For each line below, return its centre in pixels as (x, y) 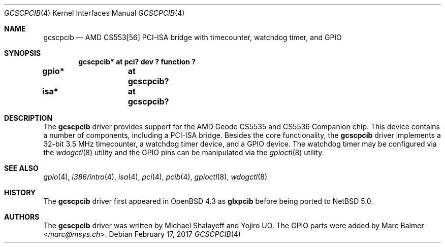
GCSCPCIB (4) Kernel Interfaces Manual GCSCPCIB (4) (94, 13)
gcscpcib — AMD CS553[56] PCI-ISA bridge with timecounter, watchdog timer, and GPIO (193, 37)
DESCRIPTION (28, 118)
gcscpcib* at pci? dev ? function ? (137, 62)
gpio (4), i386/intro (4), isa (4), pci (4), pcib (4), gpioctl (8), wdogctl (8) (155, 177)
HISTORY (20, 192)
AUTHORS (22, 217)
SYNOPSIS (23, 53)
